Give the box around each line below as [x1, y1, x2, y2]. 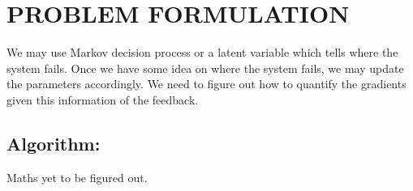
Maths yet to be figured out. [6, 168, 148, 185]
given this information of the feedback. [6, 91, 199, 108]
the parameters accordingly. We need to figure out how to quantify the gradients [6, 75, 407, 92]
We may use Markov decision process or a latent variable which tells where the [6, 44, 398, 61]
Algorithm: [6, 130, 101, 155]
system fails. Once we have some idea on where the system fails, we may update [6, 59, 404, 76]
